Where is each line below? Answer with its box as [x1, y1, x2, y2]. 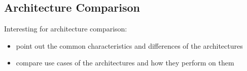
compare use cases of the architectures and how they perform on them [16, 57, 234, 68]
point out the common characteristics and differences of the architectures [16, 40, 243, 51]
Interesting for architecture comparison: [4, 23, 127, 34]
